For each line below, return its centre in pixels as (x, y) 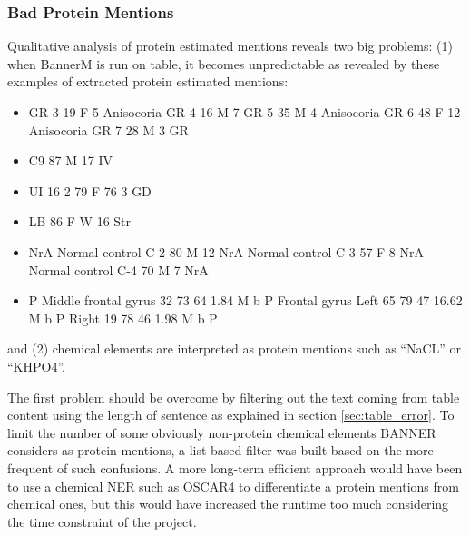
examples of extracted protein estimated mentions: (148, 81)
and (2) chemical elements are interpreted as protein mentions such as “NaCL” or (235, 348)
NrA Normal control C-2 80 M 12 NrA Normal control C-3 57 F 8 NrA (226, 251)
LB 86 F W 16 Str (80, 221)
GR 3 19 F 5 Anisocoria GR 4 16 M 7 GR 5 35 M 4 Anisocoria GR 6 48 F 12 (245, 112)
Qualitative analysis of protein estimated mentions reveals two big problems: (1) (230, 46)
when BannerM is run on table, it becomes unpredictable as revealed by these (224, 63)
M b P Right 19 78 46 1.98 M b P (123, 318)
